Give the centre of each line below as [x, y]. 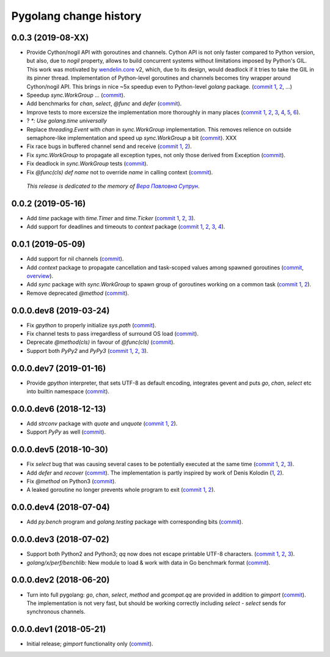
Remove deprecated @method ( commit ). [78, 293]
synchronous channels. [56, 612]
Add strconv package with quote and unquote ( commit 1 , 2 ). [102, 423]
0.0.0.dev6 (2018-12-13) [59, 409]
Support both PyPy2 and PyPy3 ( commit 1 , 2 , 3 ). [87, 351]
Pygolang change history [76, 16]
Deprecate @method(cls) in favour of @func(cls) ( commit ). [101, 342]
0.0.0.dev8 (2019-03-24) [61, 310]
